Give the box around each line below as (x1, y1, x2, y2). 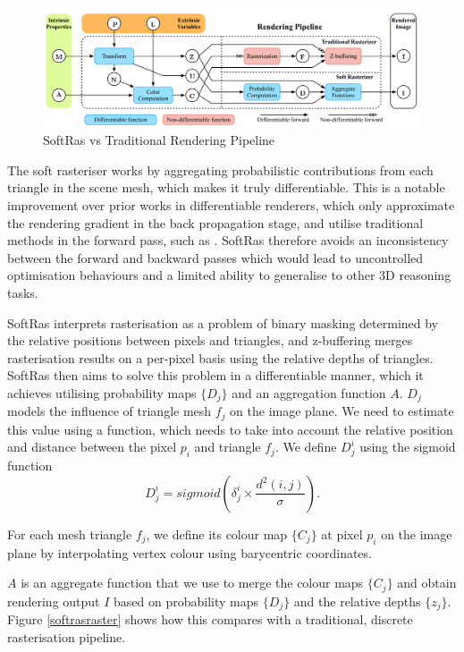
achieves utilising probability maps (7, 383, 197, 402)
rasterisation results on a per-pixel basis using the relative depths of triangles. (7, 348, 434, 367)
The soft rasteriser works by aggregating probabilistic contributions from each (7, 160, 434, 179)
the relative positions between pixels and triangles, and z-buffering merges (7, 331, 413, 350)
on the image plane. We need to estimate (230, 402, 454, 420)
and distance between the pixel (7, 437, 177, 456)
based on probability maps (114, 591, 259, 610)
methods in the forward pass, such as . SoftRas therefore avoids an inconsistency (7, 231, 449, 250)
